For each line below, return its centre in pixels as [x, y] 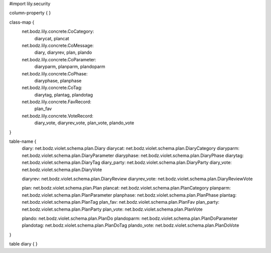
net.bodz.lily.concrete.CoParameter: [59, 59]
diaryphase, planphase [58, 80]
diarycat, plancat [52, 38]
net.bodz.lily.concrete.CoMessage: [58, 45]
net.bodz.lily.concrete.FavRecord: [56, 102]
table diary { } [23, 244]
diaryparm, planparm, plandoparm [70, 67]
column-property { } [30, 13]
